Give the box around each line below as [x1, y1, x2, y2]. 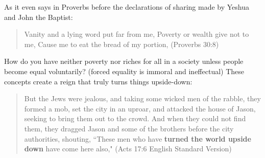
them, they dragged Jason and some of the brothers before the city [24, 123, 234, 133]
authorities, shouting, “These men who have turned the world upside [24, 133, 251, 144]
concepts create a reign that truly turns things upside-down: [4, 76, 192, 86]
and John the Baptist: [4, 11, 73, 22]
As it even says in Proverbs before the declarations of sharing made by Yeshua [4, 2, 250, 12]
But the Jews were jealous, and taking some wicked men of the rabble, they [24, 93, 261, 104]
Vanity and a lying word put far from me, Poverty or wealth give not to [24, 29, 249, 39]
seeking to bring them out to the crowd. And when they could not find [24, 113, 246, 124]
